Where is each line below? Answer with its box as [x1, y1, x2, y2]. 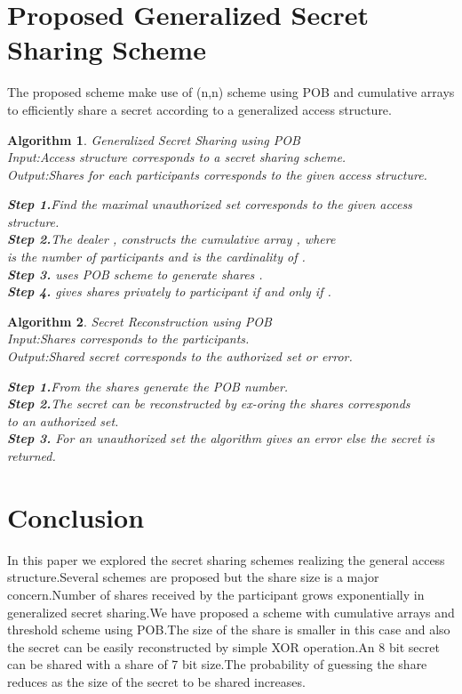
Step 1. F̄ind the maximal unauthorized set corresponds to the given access [7, 195, 412, 214]
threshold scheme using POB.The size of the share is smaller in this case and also [7, 620, 450, 639]
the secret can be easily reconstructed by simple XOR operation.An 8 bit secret [7, 637, 440, 656]
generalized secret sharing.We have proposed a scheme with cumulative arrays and [7, 602, 455, 621]
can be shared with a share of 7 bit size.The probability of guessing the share [7, 655, 427, 674]
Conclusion [7, 498, 145, 535]
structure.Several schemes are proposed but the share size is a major [7, 568, 379, 586]
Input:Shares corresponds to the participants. [7, 329, 250, 348]
